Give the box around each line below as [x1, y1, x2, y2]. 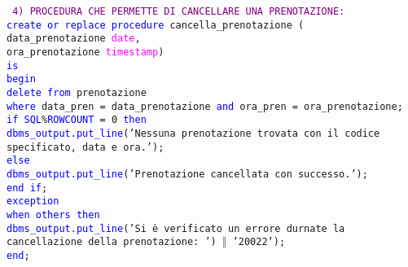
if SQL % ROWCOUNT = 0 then [7, 114, 147, 126]
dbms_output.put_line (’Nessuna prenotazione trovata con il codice [7, 127, 380, 139]
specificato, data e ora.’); [7, 141, 165, 153]
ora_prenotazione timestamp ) [7, 46, 165, 58]
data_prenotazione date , [7, 33, 141, 45]
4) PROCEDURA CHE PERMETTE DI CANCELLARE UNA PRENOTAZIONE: [12, 6, 345, 17]
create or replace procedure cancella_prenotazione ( [7, 19, 305, 31]
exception [7, 195, 59, 208]
